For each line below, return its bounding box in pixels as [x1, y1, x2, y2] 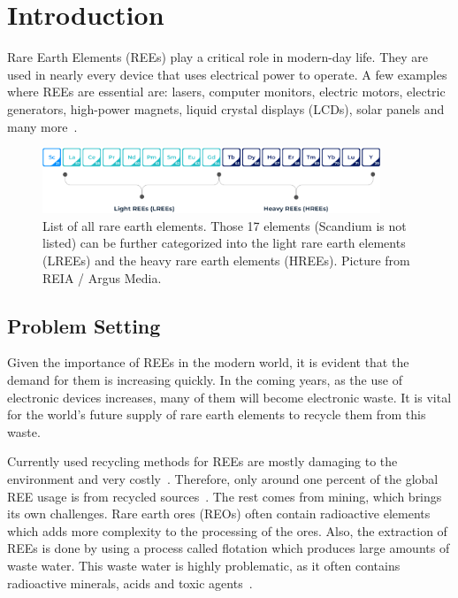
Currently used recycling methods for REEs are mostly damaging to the [7, 452, 398, 471]
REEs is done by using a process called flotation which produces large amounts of [7, 539, 450, 557]
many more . [7, 117, 78, 135]
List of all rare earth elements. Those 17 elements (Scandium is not [42, 216, 407, 234]
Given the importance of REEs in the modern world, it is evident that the [7, 353, 409, 372]
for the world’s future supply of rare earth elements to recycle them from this [7, 405, 426, 424]
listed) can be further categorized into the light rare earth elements [42, 234, 406, 252]
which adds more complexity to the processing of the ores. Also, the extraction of [7, 521, 447, 540]
